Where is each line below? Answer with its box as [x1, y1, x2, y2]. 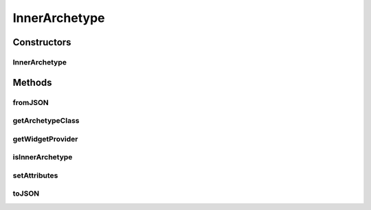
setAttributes [12, 170, 58, 180]
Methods [12, 76, 52, 89]
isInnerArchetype [12, 152, 73, 162]
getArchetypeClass [12, 116, 80, 126]
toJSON [12, 189, 40, 198]
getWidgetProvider [12, 134, 78, 143]
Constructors [12, 36, 71, 48]
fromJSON [12, 97, 49, 107]
